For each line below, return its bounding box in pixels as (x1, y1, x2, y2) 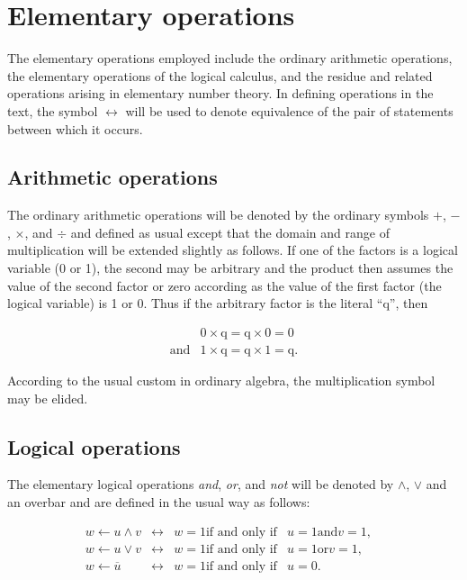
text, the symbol (7, 101, 98, 120)
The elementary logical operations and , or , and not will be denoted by (7, 475, 394, 494)
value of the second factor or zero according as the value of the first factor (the (7, 276, 442, 295)
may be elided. (7, 388, 88, 407)
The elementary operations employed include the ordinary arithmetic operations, (7, 49, 453, 68)
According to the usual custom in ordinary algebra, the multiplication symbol (7, 370, 436, 389)
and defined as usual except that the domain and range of (70, 222, 390, 241)
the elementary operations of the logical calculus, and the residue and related (7, 66, 433, 85)
